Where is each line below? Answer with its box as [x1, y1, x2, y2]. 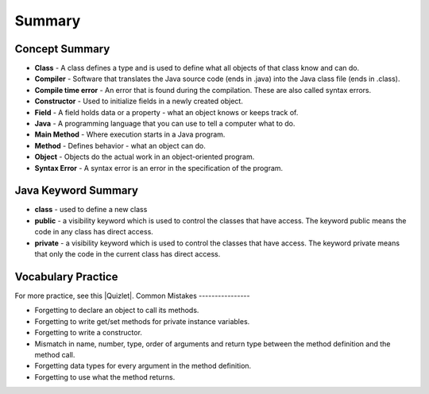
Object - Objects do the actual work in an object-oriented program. [34, 152, 255, 162]
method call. [34, 350, 75, 359]
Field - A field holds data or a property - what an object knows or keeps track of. [34, 107, 299, 117]
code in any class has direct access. [34, 227, 154, 237]
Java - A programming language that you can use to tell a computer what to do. [34, 119, 296, 129]
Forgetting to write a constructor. [34, 328, 143, 338]
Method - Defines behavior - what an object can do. [34, 141, 206, 150]
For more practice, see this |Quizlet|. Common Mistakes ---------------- [14, 291, 250, 300]
